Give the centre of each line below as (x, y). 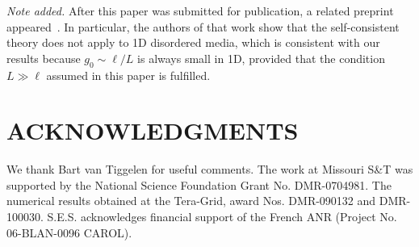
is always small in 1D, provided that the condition (261, 58)
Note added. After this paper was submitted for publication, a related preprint (200, 10)
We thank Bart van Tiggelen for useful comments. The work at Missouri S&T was (210, 169)
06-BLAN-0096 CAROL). (69, 232)
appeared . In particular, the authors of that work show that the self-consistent (203, 26)
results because (44, 58)
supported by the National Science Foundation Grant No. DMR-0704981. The (199, 184)
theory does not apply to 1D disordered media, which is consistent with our (193, 42)
